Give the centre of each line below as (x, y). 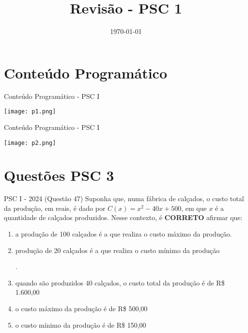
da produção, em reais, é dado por (55, 208)
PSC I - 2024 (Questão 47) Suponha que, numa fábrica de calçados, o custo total (124, 198)
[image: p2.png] (30, 143)
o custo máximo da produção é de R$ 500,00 (81, 309)
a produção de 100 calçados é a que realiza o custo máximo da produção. (124, 234)
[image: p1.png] (30, 112)
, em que (194, 208)
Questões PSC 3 (59, 175)
